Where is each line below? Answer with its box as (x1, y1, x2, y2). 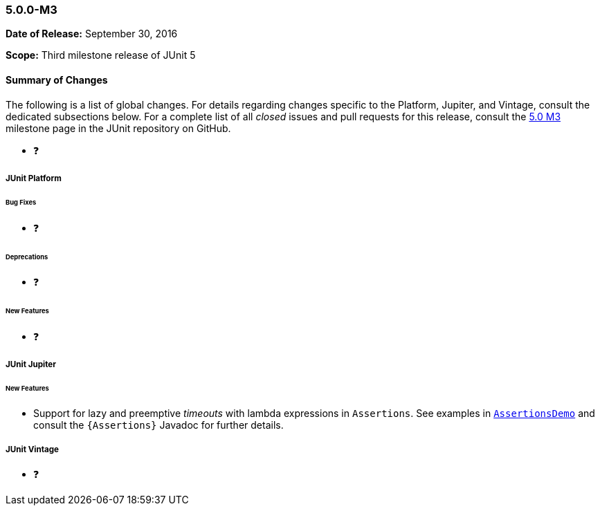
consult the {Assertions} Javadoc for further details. (33, 419, 284, 431)
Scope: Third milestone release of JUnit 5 (6, 49, 196, 62)
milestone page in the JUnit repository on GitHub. (6, 122, 231, 134)
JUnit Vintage (6, 444, 59, 454)
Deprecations (6, 252, 48, 261)
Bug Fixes (6, 198, 37, 206)
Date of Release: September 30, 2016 (6, 28, 178, 40)
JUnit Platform (6, 173, 62, 183)
